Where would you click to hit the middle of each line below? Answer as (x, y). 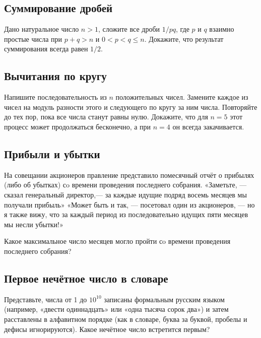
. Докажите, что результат (184, 39)
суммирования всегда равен (46, 49)
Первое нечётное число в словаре (86, 278)
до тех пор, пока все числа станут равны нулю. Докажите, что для (106, 117)
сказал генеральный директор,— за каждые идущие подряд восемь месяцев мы (125, 194)
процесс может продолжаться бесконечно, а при (78, 126)
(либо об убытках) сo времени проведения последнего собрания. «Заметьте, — (125, 185)
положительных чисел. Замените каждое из (182, 97)
